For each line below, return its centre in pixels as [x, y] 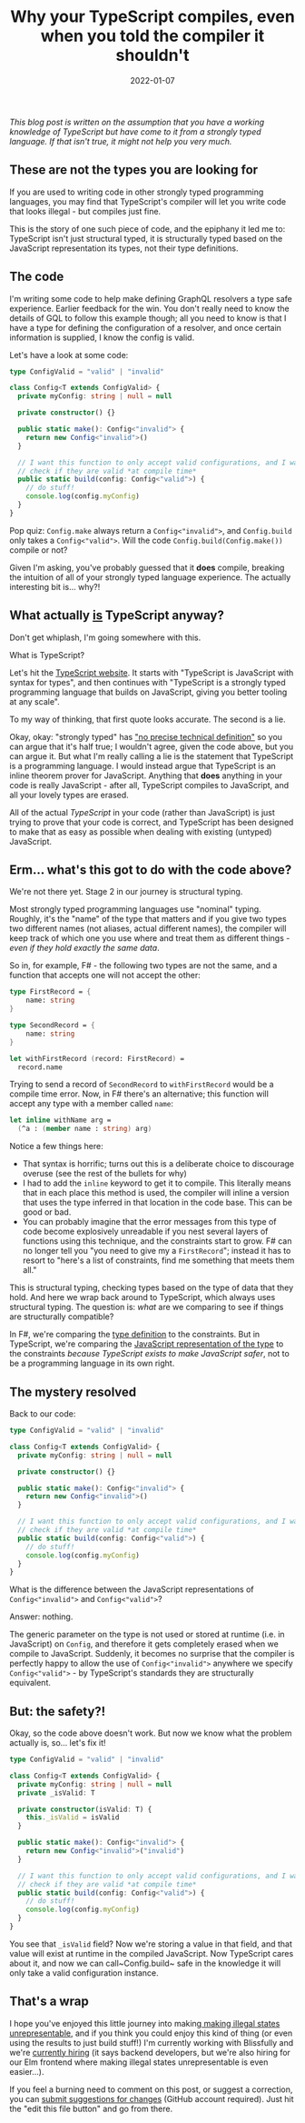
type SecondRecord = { [52, 1026]
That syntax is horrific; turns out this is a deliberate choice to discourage [158, 1164]
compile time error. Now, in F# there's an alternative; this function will [139, 1094]
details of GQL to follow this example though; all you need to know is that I [148, 318]
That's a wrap [49, 2002]
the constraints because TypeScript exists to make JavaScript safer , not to [150, 1354]
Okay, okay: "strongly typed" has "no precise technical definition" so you [146, 736]
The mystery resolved [73, 1392]
